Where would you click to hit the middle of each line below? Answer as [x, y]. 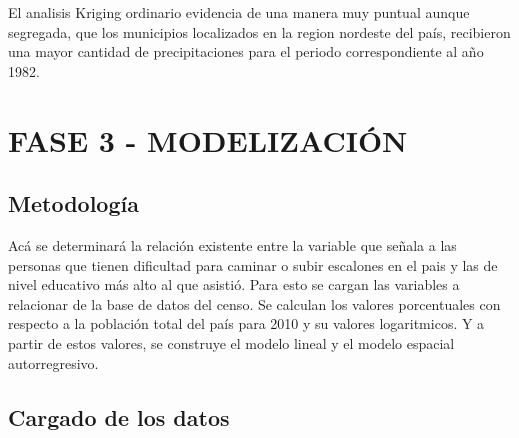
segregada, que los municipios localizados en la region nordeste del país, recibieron [259, 31]
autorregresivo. [53, 362]
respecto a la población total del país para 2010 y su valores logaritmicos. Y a [246, 323]
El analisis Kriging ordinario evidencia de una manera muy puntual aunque [239, 12]
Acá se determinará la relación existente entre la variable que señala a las [232, 244]
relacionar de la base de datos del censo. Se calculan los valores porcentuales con [254, 303]
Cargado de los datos [119, 416]
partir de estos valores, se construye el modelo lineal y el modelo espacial [231, 342]
